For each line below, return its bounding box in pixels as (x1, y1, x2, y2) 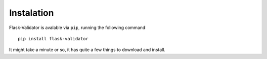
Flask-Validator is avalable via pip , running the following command (9, 25, 146, 30)
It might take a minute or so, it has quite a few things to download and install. (9, 47, 166, 53)
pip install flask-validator (18, 36, 89, 41)
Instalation (9, 7, 54, 18)
